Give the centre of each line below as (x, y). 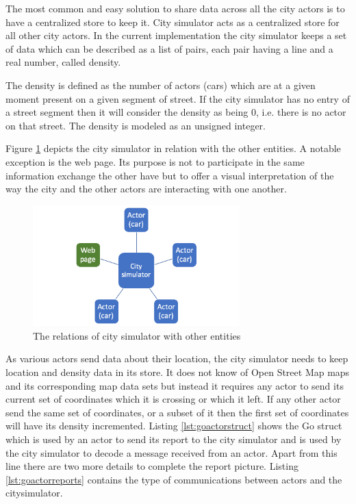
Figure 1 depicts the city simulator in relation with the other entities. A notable (173, 148)
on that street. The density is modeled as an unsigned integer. (136, 125)
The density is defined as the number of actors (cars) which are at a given (161, 85)
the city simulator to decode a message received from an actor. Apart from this (171, 452)
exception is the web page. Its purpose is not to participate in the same (155, 161)
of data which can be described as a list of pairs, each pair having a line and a (169, 48)
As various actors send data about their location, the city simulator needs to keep (177, 358)
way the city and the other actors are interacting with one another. (146, 189)
